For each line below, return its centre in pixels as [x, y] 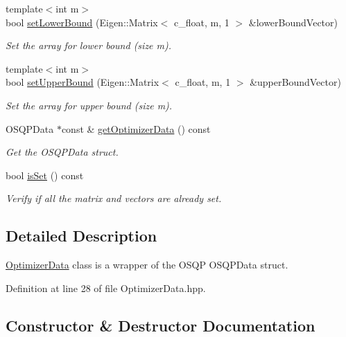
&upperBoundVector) [295, 82]
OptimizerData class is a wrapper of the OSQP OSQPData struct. [147, 265]
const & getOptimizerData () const [136, 128]
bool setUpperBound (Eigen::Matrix [83, 82]
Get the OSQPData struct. [62, 152]
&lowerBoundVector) [293, 22]
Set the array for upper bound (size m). [89, 105]
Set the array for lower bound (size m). [89, 45]
